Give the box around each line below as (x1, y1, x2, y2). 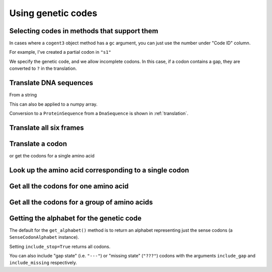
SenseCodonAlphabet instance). (9, 234, 79, 240)
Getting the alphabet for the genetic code (9, 214, 142, 222)
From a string (9, 92, 37, 98)
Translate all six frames (9, 123, 84, 132)
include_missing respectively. (9, 259, 78, 266)
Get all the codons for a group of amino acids (9, 198, 153, 206)
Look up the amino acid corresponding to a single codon (9, 166, 189, 174)
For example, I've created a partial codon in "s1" (9, 49, 111, 55)
